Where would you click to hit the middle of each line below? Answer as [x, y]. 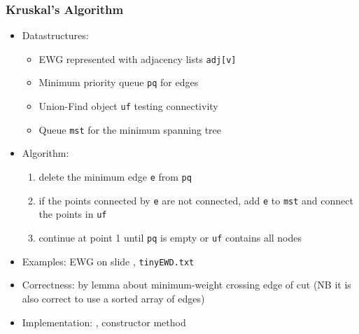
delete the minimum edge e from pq [115, 177]
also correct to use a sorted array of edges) [113, 298]
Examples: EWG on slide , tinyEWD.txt [108, 261]
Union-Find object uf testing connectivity [128, 106]
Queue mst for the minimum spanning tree [130, 129]
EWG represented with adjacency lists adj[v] [138, 58]
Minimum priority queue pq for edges [119, 82]
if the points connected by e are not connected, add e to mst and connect [196, 200]
